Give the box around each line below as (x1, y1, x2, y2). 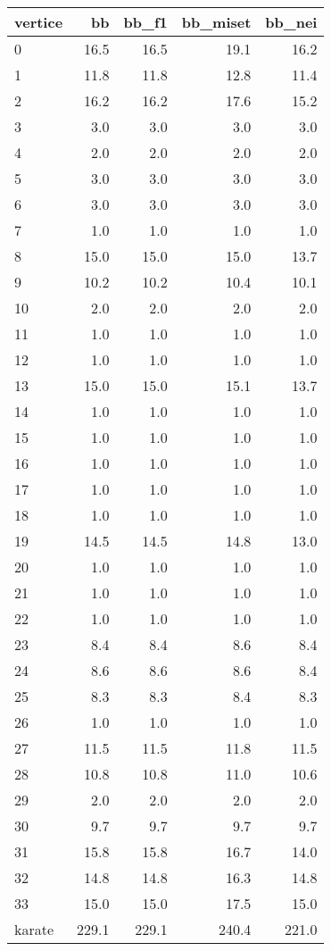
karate (14, 919, 54, 939)
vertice (14, 12, 63, 32)
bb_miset (181, 12, 252, 32)
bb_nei (265, 12, 318, 32)
